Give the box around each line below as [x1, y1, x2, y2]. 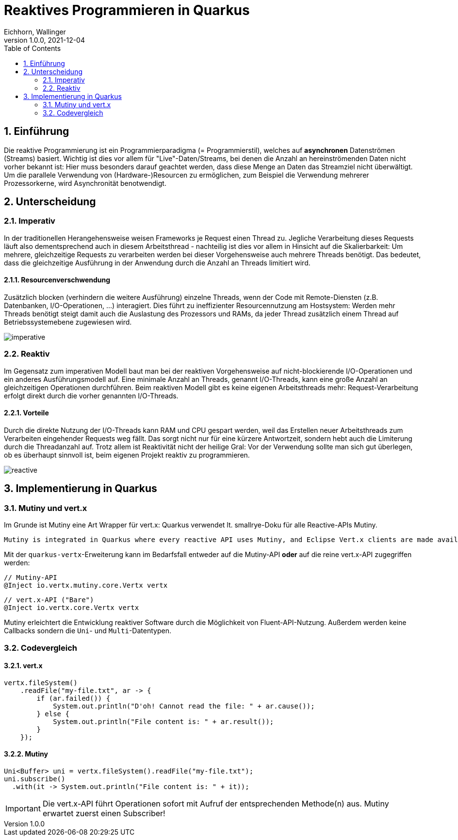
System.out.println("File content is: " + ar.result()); [53, 717, 274, 725]
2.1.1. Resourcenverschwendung [4, 276, 111, 284]
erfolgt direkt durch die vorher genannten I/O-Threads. [4, 391, 179, 400]
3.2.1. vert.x [4, 661, 43, 670]
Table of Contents [4, 44, 61, 52]
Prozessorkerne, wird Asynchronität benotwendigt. [4, 179, 166, 187]
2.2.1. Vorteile [4, 409, 49, 417]
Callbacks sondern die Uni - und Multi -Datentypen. [4, 626, 171, 635]
